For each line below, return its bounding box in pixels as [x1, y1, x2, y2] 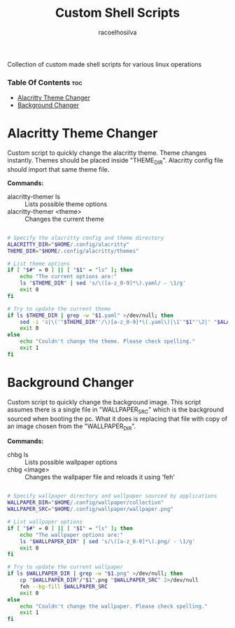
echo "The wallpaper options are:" [20, 531, 124, 538]
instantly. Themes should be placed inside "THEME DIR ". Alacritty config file [7, 156, 224, 166]
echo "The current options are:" [20, 273, 117, 280]
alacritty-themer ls [7, 192, 61, 200]
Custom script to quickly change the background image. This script [7, 397, 201, 406]
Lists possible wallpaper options [24, 458, 117, 467]
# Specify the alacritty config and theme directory [7, 234, 164, 241]
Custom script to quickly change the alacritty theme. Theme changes [7, 149, 207, 157]
